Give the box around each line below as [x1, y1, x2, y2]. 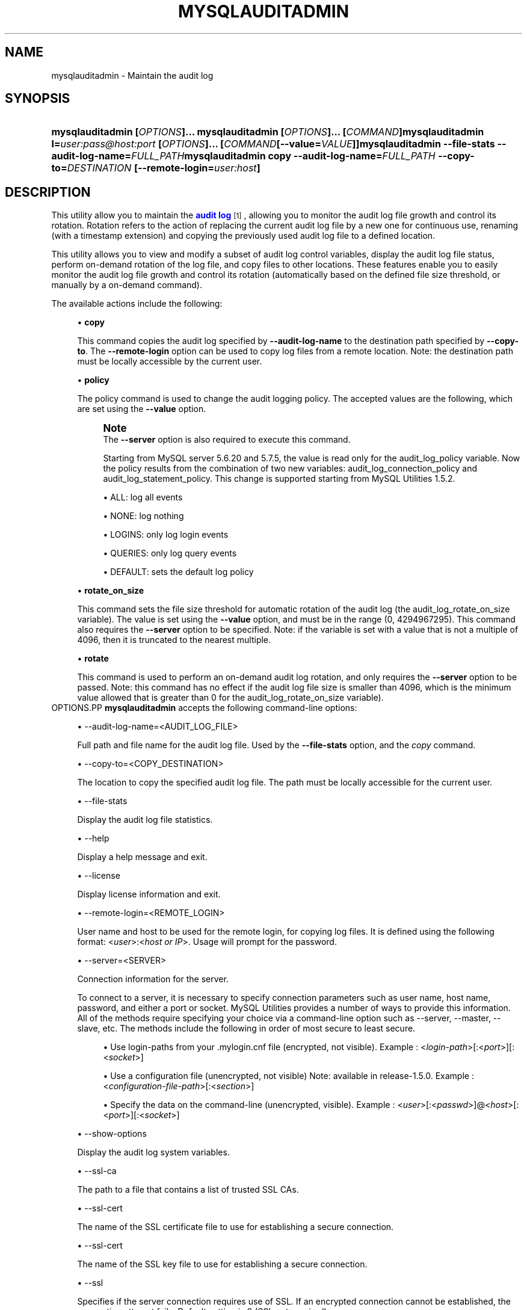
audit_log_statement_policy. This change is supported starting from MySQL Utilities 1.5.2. [103, 473, 455, 484]
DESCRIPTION [5, 184, 91, 200]
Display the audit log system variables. [77, 1147, 230, 1158]
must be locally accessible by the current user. [77, 356, 262, 367]
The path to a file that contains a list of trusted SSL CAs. [77, 1184, 299, 1195]
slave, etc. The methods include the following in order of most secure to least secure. [77, 1023, 416, 1034]
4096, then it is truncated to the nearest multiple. [77, 635, 271, 645]
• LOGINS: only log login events [103, 529, 229, 540]
